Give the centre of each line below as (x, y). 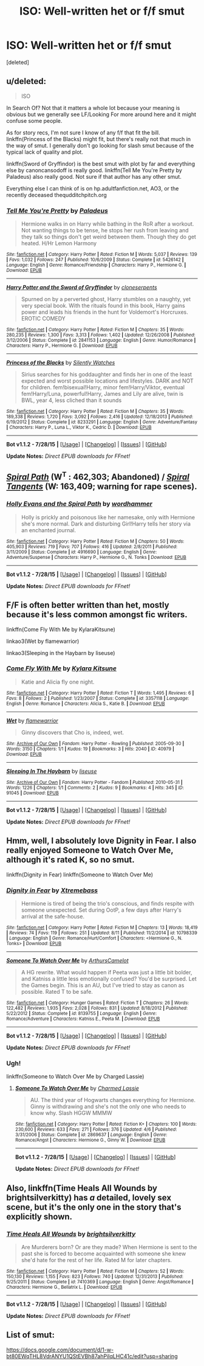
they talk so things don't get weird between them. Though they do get (108, 237)
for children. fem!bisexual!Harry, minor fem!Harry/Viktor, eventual (103, 387)
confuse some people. (34, 120)
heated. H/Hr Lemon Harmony (59, 243)
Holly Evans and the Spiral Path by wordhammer (80, 504)
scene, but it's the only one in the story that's (94, 1207)
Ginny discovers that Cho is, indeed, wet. (73, 732)
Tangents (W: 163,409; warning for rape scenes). (102, 487)
